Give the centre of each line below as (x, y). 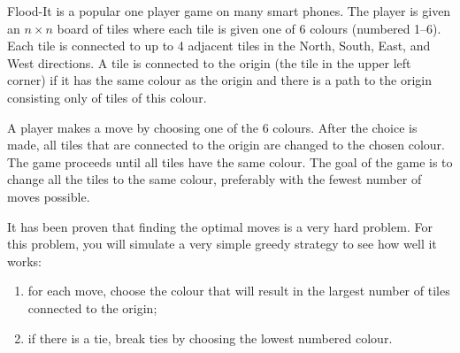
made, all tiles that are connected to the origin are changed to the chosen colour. (226, 145)
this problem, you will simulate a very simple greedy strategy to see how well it (222, 244)
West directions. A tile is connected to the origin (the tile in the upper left (209, 62)
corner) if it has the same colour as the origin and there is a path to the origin (220, 80)
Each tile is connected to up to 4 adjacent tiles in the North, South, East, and (219, 46)
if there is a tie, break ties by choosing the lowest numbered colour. (210, 338)
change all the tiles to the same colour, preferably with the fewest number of (215, 179)
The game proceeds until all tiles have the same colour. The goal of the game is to (230, 161)
